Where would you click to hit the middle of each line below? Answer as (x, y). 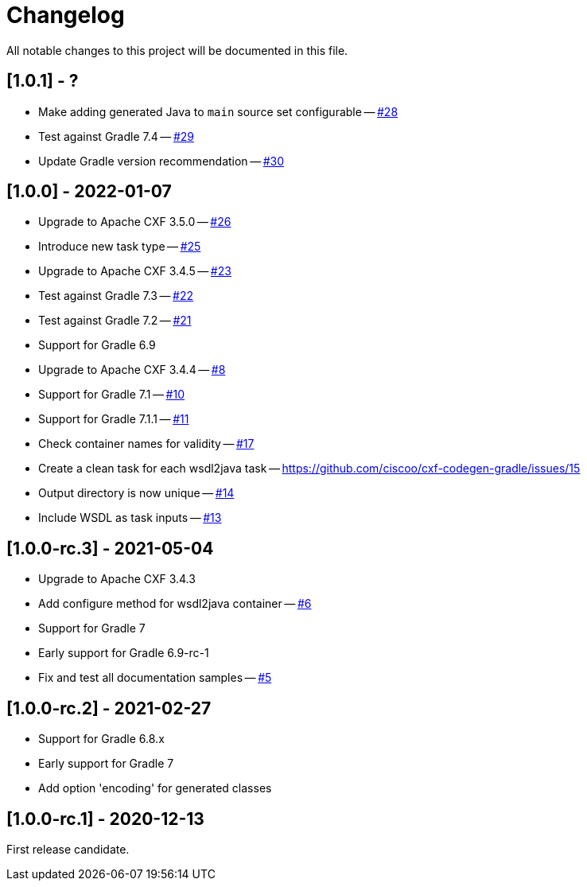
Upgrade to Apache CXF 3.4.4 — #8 (132, 370)
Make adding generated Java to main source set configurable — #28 (218, 111)
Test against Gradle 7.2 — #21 (115, 321)
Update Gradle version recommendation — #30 (161, 161)
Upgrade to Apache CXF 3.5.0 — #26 (135, 222)
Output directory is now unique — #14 (136, 493)
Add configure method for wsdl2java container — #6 (175, 604)
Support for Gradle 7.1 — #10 (112, 395)
